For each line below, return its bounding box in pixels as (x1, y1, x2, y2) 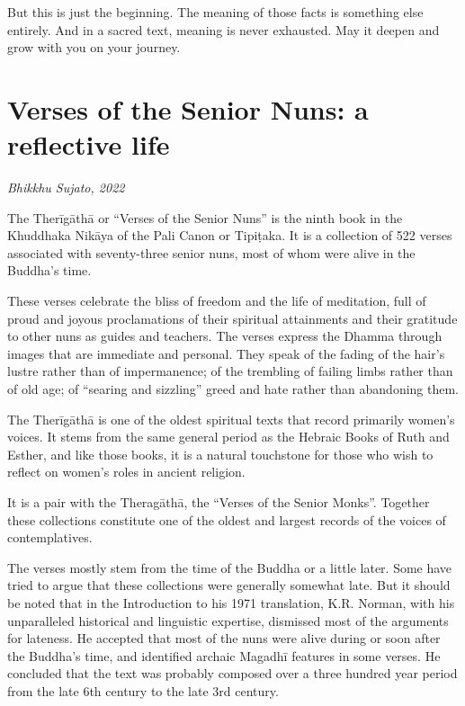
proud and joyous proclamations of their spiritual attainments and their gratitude (7, 308, 458, 327)
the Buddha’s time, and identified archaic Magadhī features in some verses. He (7, 646, 441, 665)
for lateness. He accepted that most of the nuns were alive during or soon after (7, 629, 441, 648)
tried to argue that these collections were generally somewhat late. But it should (7, 576, 451, 594)
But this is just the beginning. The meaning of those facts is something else (7, 3, 424, 21)
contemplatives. (7, 528, 93, 547)
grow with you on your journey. (7, 38, 181, 57)
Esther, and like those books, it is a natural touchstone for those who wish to (7, 444, 434, 463)
